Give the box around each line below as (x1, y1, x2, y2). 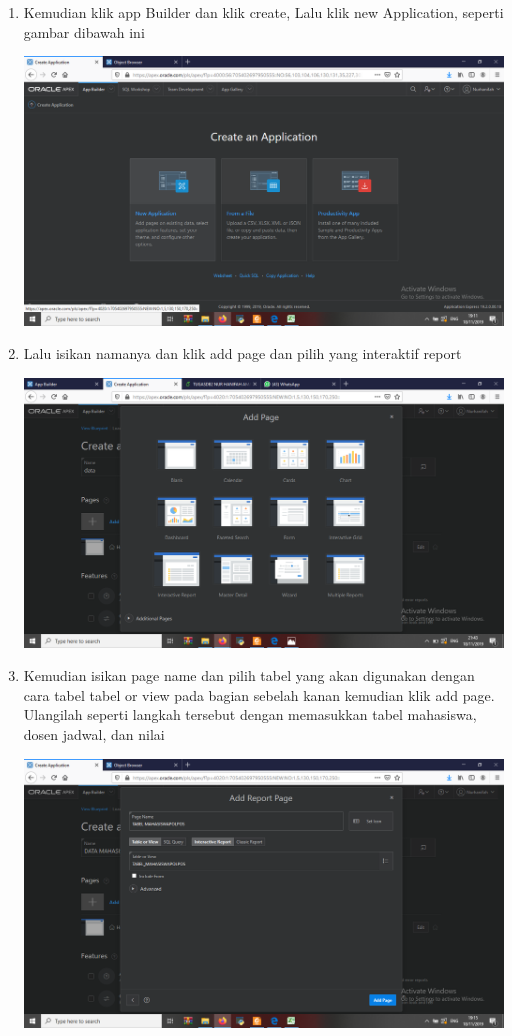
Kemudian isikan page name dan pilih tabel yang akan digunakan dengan (23, 665, 475, 686)
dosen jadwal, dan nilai (23, 724, 165, 745)
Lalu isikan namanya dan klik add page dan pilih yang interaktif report (23, 343, 462, 364)
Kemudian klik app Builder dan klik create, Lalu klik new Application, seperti (23, 2, 504, 22)
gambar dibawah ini (23, 21, 145, 42)
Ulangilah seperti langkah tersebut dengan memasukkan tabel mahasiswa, (23, 704, 477, 725)
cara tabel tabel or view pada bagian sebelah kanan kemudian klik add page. (23, 684, 495, 705)
